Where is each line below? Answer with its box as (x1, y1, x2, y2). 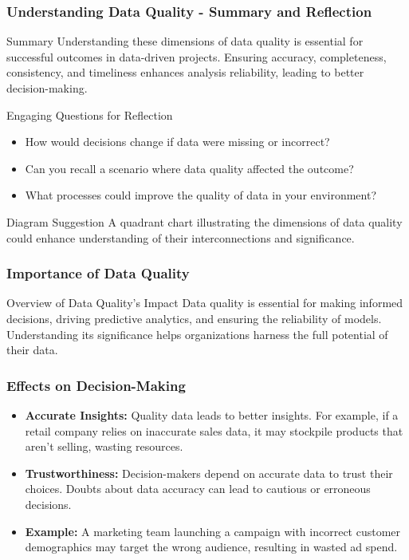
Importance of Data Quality (6, 263, 190, 283)
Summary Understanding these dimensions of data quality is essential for (6, 33, 364, 49)
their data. (6, 341, 58, 358)
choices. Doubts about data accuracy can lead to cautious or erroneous (25, 480, 371, 497)
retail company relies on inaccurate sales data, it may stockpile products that (25, 422, 403, 439)
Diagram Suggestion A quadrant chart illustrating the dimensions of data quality (6, 213, 403, 230)
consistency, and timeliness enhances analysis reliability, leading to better (6, 64, 364, 81)
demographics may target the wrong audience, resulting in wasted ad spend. (25, 538, 398, 555)
